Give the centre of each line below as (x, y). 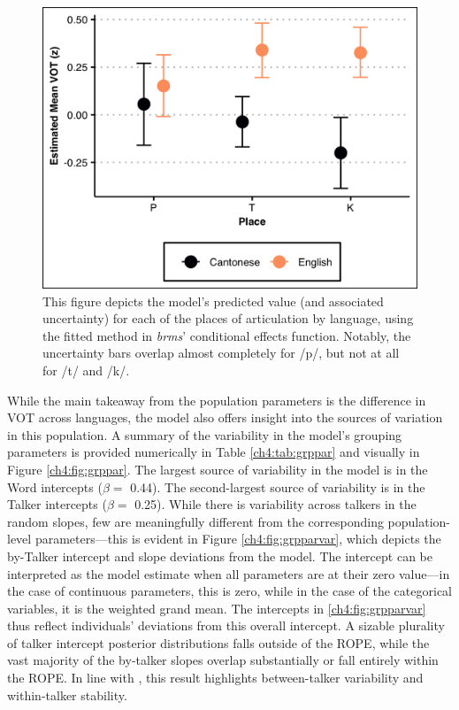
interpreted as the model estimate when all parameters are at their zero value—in (229, 573)
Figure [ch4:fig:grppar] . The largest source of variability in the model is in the (218, 469)
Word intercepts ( (55, 486)
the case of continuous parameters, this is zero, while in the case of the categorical (229, 591)
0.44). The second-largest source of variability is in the (278, 486)
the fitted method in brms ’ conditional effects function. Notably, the (227, 335)
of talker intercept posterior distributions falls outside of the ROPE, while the (218, 642)
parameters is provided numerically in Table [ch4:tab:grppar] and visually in (214, 452)
